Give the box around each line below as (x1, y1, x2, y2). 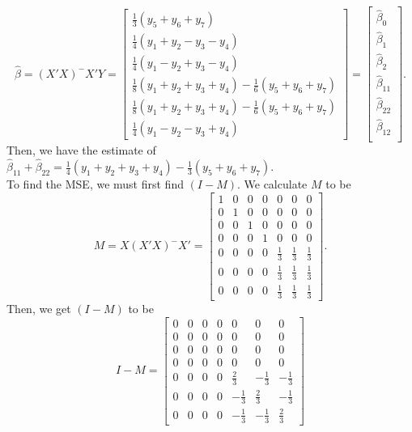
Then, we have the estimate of (6, 142, 156, 159)
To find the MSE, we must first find (6, 176, 184, 193)
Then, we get (6, 299, 71, 316)
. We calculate (236, 176, 308, 193)
